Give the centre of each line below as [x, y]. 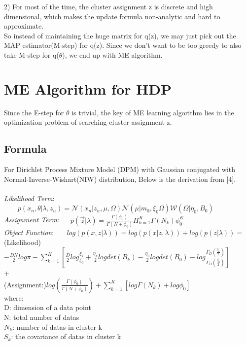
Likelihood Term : [29, 198]
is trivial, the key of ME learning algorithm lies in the [153, 112]
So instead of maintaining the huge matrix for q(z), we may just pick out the [120, 35]
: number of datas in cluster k [57, 327]
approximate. [24, 26]
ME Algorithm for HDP [88, 88]
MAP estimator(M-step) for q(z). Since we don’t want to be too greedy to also [123, 45]
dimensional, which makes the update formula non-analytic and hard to [112, 16]
